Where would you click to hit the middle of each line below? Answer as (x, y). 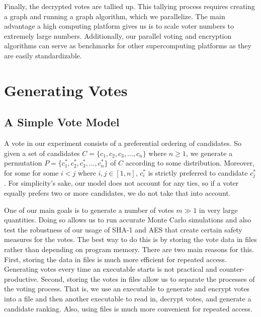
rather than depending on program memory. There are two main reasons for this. (129, 249)
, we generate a (209, 153)
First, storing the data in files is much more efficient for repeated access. (115, 259)
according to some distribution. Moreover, (190, 163)
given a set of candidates (42, 153)
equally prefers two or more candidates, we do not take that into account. (117, 192)
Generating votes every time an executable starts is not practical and (111, 269)
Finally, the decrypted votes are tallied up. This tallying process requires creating (129, 6)
